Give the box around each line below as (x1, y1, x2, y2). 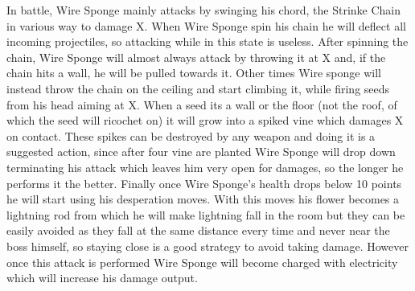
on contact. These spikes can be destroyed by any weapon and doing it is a (6, 127, 376, 144)
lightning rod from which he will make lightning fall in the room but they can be (6, 206, 405, 223)
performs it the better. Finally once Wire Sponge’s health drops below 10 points (6, 174, 402, 191)
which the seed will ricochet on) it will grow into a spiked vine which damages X (6, 112, 404, 129)
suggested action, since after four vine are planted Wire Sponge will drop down (6, 143, 396, 160)
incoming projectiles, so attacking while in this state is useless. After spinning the (6, 33, 409, 50)
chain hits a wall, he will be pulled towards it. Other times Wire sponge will (6, 64, 381, 81)
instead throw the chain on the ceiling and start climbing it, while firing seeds (6, 80, 390, 96)
